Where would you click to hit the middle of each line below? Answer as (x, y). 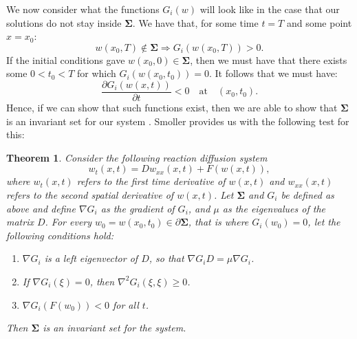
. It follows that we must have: (273, 73)
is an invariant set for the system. (115, 328)
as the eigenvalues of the (274, 208)
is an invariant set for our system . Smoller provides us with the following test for (178, 121)
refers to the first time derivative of (151, 181)
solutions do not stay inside (64, 22)
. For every (68, 222)
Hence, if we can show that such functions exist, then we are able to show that (172, 108)
